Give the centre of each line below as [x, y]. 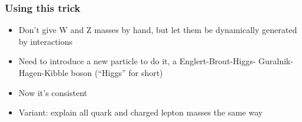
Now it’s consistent [53, 92]
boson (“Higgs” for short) [117, 72]
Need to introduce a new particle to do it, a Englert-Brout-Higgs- [137, 61]
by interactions [46, 41]
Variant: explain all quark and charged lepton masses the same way [141, 112]
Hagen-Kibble [43, 72]
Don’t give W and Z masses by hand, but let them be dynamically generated [158, 30]
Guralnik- [276, 61]
